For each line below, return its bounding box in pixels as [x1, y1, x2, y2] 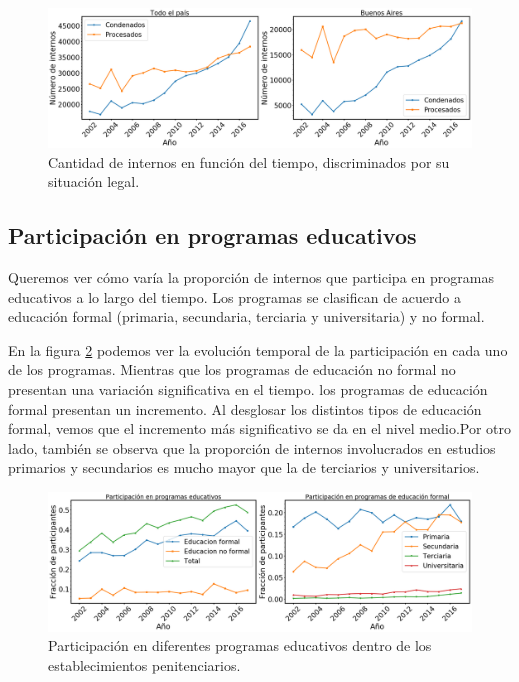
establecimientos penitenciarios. [48, 655, 241, 676]
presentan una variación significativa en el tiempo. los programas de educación [8, 378, 488, 399]
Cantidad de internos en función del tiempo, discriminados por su [48, 151, 450, 172]
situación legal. [48, 171, 140, 192]
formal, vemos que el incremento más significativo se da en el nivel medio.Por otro [8, 418, 512, 439]
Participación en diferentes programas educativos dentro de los [48, 635, 432, 656]
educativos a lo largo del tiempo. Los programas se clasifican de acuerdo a [8, 286, 461, 307]
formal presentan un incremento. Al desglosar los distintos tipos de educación [8, 398, 482, 419]
